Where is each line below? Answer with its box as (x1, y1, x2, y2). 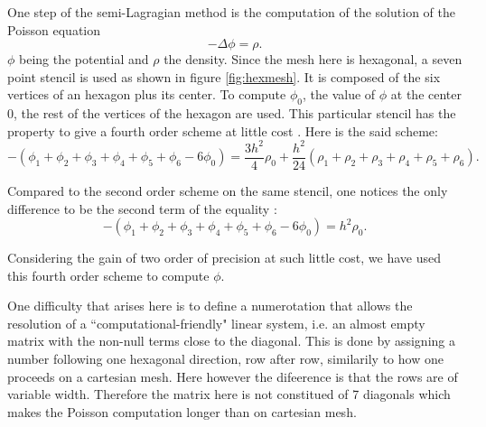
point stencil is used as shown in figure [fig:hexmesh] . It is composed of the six (7, 67, 441, 86)
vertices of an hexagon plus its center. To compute (7, 85, 286, 104)
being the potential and (19, 50, 149, 69)
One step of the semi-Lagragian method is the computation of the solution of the (7, 3, 455, 21)
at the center (390, 85, 462, 104)
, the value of (303, 85, 376, 104)
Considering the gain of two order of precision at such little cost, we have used (7, 248, 442, 267)
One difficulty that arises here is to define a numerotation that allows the (7, 296, 413, 315)
